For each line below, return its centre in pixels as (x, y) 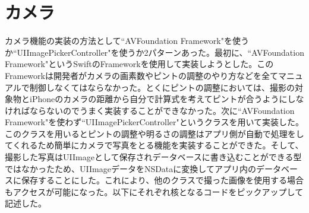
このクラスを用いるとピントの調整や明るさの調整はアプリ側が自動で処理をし (154, 133)
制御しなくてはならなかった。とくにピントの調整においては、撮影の (162, 87)
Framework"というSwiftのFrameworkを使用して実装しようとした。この (139, 64)
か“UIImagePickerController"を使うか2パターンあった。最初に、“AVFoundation (154, 52)
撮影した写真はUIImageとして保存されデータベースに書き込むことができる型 (153, 157)
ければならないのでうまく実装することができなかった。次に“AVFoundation (150, 110)
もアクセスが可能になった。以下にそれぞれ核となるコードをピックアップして (154, 191)
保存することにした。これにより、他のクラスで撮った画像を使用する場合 (162, 180)
